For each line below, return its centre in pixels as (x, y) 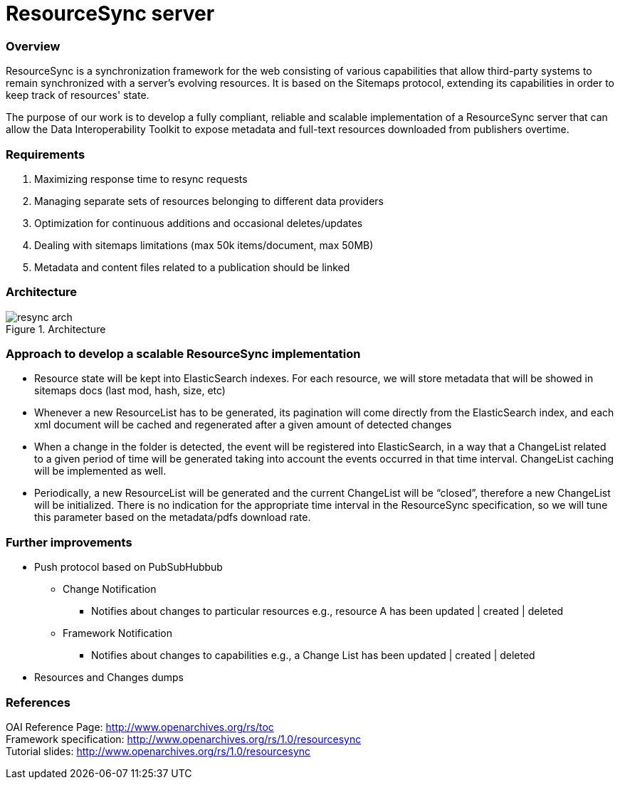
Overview (33, 46)
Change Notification (110, 589)
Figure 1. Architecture (56, 329)
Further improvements (69, 542)
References (38, 702)
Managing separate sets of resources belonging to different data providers (209, 201)
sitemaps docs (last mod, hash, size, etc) (130, 391)
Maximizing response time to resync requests (141, 179)
